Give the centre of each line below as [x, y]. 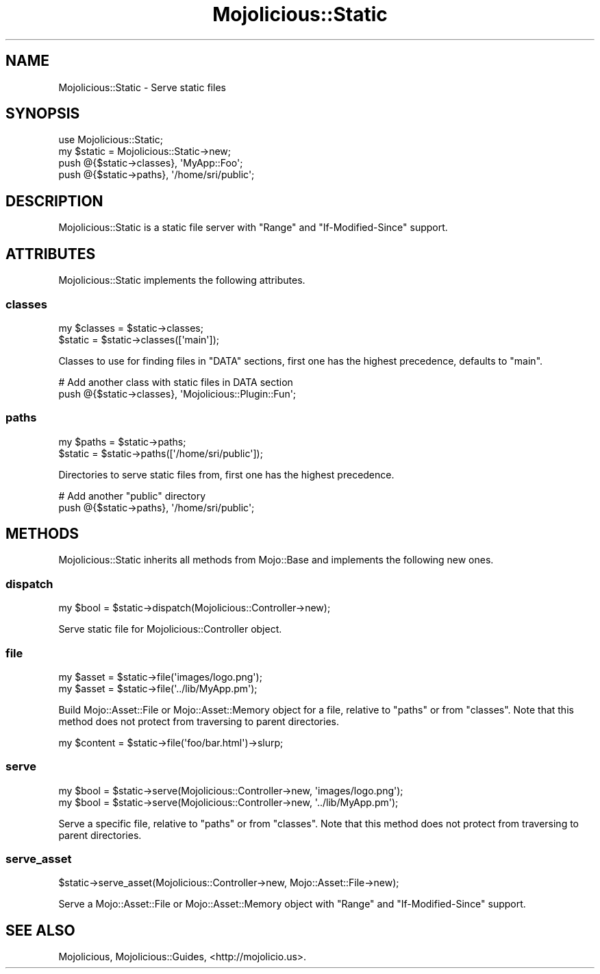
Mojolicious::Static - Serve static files [142, 87]
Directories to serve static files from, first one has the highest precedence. [226, 474]
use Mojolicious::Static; [111, 140]
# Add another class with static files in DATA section [176, 382]
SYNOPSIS [43, 114]
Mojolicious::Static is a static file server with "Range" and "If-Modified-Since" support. [253, 228]
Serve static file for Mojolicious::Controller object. [170, 629]
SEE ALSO [40, 930]
